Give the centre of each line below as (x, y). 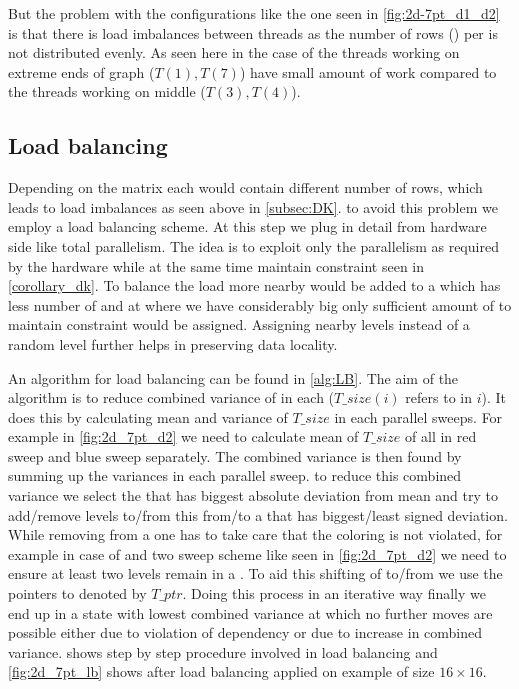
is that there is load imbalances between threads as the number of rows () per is (253, 32)
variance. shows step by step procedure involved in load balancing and (223, 651)
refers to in (439, 397)
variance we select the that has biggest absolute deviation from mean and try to (253, 495)
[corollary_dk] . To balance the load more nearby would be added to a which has (254, 285)
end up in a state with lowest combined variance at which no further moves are (250, 612)
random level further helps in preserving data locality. (173, 343)
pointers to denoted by (77, 593)
